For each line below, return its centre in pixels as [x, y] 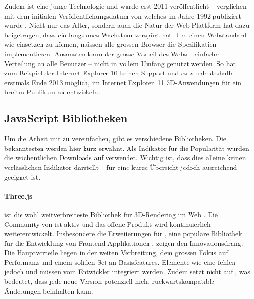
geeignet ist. [22, 177]
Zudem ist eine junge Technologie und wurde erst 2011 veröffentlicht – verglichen [126, 6]
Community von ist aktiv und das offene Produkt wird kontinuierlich [107, 224]
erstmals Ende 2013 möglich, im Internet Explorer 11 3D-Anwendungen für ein [123, 82]
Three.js [19, 196]
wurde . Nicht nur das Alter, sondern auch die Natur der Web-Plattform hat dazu [127, 25]
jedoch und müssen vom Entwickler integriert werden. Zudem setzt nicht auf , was [127, 271]
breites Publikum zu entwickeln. [52, 92]
